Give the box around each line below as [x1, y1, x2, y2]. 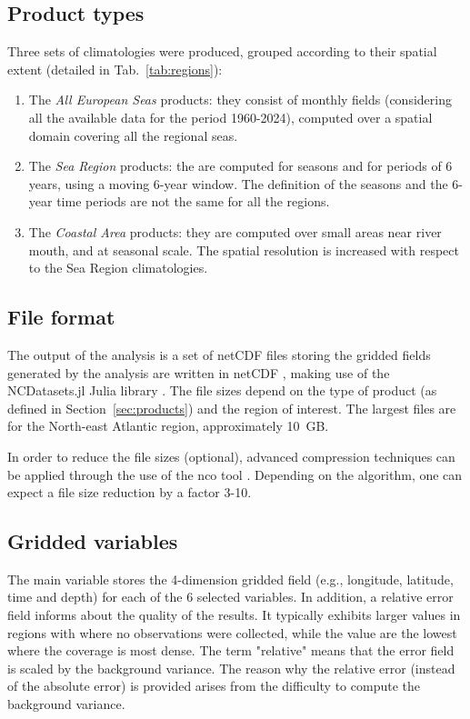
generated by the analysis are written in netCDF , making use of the [7, 363, 390, 382]
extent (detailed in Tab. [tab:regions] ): [7, 59, 223, 78]
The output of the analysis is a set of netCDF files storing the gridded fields [7, 345, 431, 364]
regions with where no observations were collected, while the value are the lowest [7, 623, 457, 642]
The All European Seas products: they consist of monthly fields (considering [28, 90, 452, 109]
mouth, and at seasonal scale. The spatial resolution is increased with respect [28, 240, 459, 259]
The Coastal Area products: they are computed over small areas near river [28, 222, 442, 241]
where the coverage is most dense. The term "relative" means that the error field [7, 641, 455, 660]
